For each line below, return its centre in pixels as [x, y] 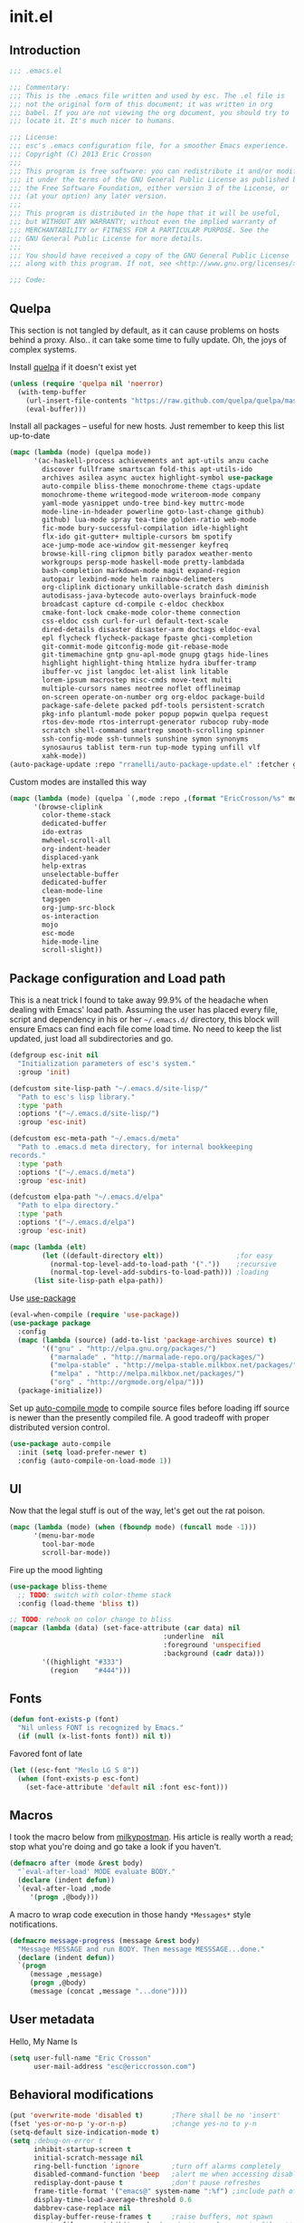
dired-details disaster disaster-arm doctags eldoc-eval [151, 629]
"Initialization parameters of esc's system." [107, 1063]
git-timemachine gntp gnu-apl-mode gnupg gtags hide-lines [156, 655]
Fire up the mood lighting [56, 1569]
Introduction [45, 50]
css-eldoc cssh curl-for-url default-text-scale [135, 621]
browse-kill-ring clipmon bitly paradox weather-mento [147, 553]
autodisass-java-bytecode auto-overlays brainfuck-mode [149, 596]
